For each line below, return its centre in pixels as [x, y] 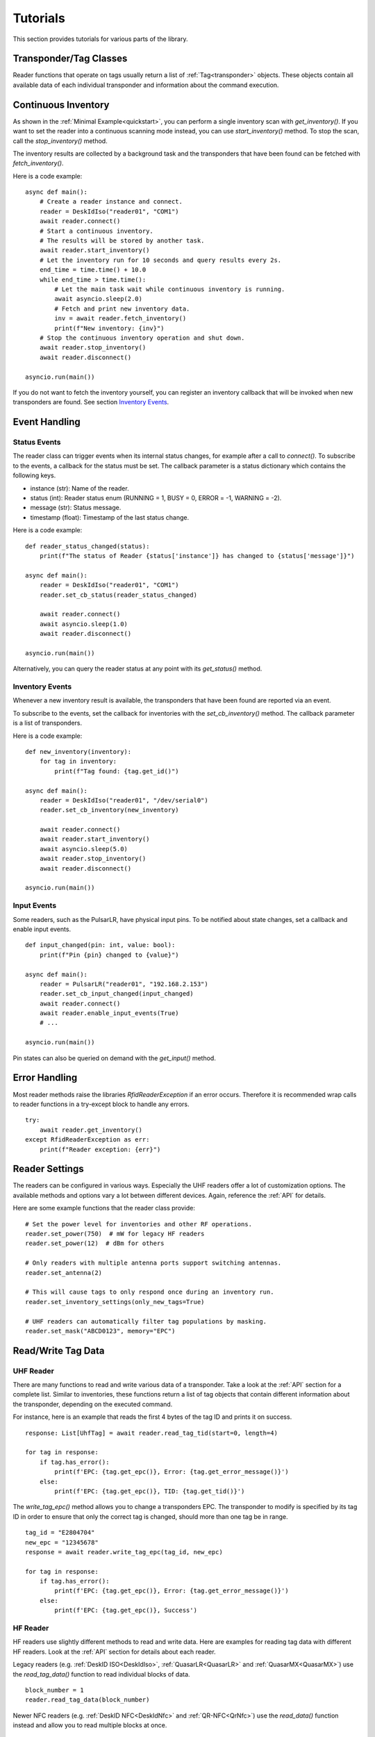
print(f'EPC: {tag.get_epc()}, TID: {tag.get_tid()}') [150, 1491]
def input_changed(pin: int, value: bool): [100, 945]
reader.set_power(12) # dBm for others [95, 1243]
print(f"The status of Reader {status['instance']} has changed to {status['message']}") [197, 555]
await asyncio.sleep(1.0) [84, 624]
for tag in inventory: [78, 762]
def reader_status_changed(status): [87, 546]
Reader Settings [48, 1169]
